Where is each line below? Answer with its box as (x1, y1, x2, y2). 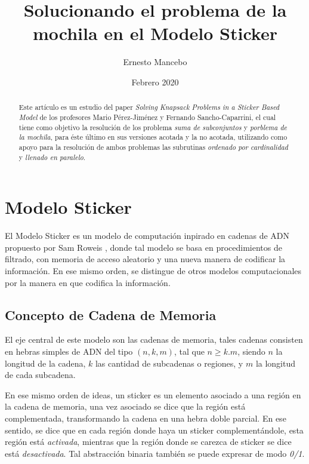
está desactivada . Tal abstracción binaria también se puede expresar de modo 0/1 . (5, 447, 305, 459)
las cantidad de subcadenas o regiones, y (95, 357, 243, 369)
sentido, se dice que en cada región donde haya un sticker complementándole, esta (5, 423, 304, 436)
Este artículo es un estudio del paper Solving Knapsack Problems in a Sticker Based (18, 102, 280, 112)
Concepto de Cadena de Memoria (5, 305, 217, 324)
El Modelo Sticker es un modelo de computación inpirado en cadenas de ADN (5, 229, 290, 242)
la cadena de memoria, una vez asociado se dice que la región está (5, 400, 246, 413)
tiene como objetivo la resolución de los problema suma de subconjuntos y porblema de (18, 122, 288, 132)
